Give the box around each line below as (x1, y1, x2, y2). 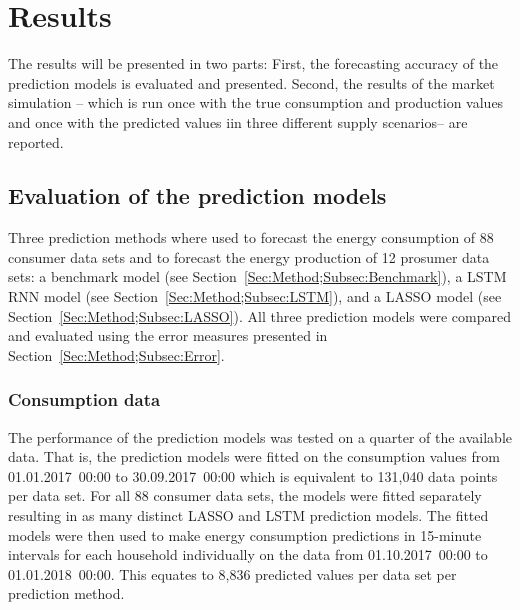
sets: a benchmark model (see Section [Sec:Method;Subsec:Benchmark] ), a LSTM (8, 266, 507, 287)
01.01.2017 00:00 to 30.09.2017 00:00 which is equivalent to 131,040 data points (8, 465, 498, 486)
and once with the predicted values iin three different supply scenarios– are (8, 111, 468, 132)
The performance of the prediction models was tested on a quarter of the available (8, 426, 513, 447)
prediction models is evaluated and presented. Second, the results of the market (8, 72, 495, 93)
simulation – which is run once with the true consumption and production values (8, 92, 504, 113)
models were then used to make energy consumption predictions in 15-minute (8, 524, 482, 545)
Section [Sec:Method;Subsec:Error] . (8, 344, 225, 365)
